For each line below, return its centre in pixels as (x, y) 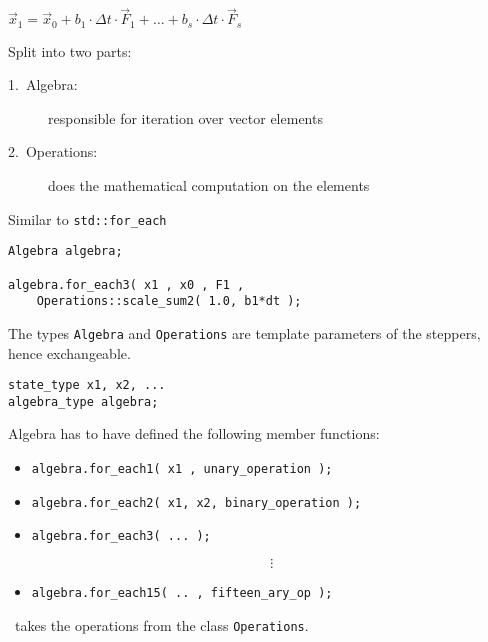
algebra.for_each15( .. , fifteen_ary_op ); (182, 593)
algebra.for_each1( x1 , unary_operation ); (182, 469)
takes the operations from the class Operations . (161, 624)
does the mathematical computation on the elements (209, 185)
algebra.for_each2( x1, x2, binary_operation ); (196, 502)
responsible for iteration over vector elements (185, 117)
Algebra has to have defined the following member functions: (194, 433)
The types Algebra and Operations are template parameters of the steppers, (244, 332)
